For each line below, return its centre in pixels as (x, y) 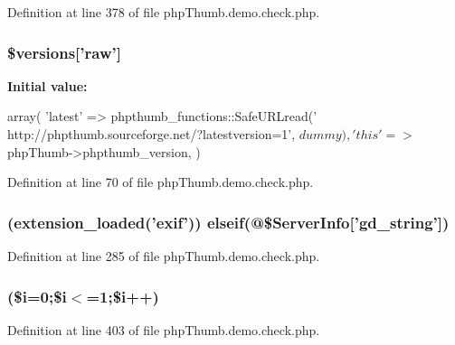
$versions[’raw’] (64, 52)
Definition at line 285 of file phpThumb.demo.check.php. (164, 256)
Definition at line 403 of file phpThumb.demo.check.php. (164, 329)
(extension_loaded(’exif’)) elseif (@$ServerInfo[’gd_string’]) (228, 222)
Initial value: (47, 85)
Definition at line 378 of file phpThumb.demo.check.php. (164, 12)
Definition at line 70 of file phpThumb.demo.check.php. (161, 182)
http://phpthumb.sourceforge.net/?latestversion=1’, (152, 134)
